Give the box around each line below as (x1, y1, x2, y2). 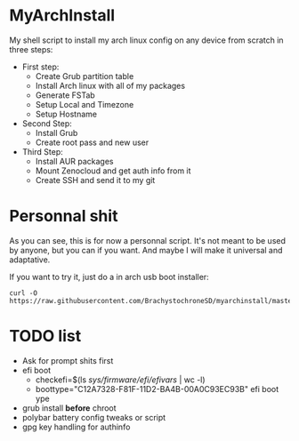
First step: (21, 61, 60, 72)
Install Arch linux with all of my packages (35, 80, 185, 91)
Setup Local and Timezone (35, 99, 134, 109)
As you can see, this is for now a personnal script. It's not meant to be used (9, 235, 287, 245)
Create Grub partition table (35, 70, 134, 81)
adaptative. (9, 254, 51, 265)
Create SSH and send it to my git (35, 174, 156, 185)
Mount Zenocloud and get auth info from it (35, 165, 191, 176)
